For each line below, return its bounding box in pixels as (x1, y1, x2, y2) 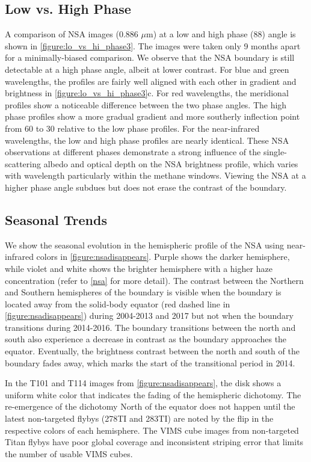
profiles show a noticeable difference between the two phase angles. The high (5, 98, 287, 111)
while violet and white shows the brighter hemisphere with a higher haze (5, 262, 273, 274)
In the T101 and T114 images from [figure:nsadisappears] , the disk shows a (5, 377, 282, 389)
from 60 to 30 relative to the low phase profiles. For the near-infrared (5, 122, 260, 134)
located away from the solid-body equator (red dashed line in (5, 297, 230, 310)
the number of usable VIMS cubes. (5, 447, 133, 460)
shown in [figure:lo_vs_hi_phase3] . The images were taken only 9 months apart (5, 39, 301, 52)
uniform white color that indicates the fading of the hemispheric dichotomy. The (5, 388, 301, 401)
